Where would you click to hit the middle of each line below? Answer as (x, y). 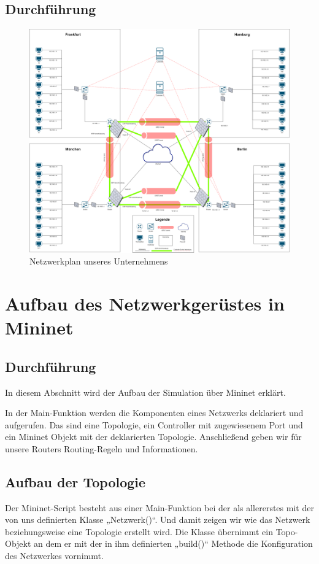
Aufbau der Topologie (75, 481)
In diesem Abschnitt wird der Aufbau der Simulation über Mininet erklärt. (145, 392)
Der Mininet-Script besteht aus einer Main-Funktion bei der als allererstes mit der (159, 507)
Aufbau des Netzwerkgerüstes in (145, 303)
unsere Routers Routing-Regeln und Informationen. (102, 448)
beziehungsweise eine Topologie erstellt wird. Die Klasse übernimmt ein (139, 531)
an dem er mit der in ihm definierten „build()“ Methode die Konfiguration (173, 543)
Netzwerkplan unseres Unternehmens (99, 261)
